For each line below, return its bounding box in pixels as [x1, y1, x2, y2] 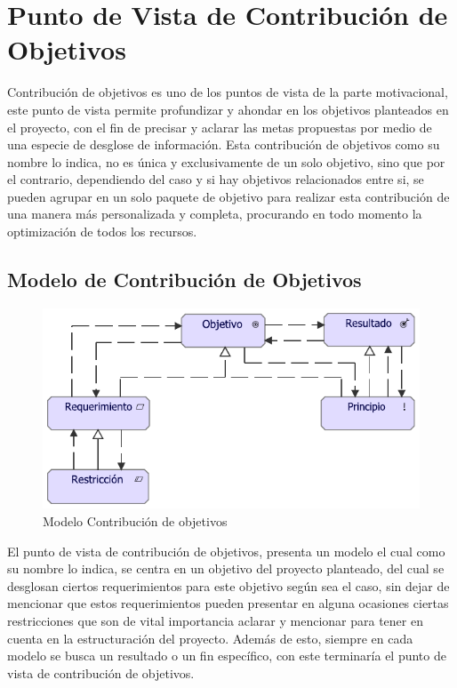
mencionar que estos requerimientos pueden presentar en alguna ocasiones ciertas [7, 594, 449, 612]
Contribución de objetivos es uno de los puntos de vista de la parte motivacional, [7, 83, 448, 101]
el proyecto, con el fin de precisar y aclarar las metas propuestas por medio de [7, 117, 432, 136]
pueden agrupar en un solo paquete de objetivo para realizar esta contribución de [7, 187, 450, 205]
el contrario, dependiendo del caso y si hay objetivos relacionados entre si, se [7, 170, 424, 188]
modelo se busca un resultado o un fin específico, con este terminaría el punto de [7, 646, 446, 665]
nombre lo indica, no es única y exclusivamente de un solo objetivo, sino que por [7, 152, 445, 171]
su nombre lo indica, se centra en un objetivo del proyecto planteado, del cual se [7, 559, 445, 578]
